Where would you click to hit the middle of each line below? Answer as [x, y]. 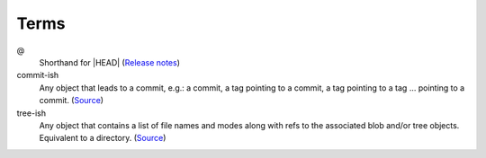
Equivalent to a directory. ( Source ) [103, 138]
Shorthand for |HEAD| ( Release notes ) [109, 62]
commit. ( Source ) [71, 101]
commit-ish [38, 75]
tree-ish [31, 113]
